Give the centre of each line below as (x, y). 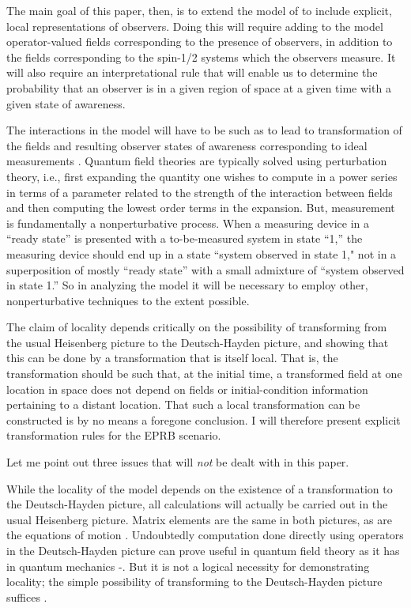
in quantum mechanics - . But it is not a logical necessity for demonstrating (188, 566)
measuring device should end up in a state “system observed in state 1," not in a (202, 253)
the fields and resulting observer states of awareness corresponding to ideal (187, 145)
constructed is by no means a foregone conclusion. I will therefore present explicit (204, 419)
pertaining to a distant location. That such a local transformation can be (183, 404)
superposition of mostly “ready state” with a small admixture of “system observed (205, 269)
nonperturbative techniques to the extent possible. (128, 300)
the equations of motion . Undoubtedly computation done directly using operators (205, 535)
